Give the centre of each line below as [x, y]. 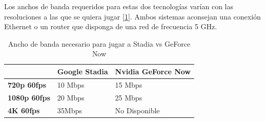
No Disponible [137, 110]
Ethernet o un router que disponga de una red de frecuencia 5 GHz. [111, 26]
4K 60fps [24, 110]
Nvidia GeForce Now [153, 71]
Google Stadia [83, 71]
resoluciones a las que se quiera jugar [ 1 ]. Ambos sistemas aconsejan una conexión [132, 16]
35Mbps [69, 110]
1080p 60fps [29, 97]
